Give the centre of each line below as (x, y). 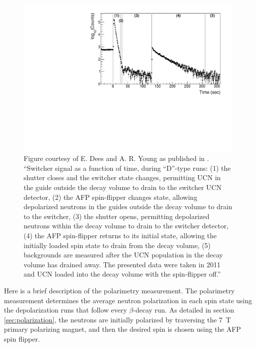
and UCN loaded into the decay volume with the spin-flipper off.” (122, 274)
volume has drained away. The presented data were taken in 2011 (122, 264)
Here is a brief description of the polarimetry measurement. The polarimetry (119, 290)
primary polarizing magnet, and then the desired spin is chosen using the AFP (123, 329)
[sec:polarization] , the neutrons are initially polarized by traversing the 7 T (117, 319)
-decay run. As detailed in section (184, 310)
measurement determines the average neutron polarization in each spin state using (128, 300)
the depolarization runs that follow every (65, 310)
